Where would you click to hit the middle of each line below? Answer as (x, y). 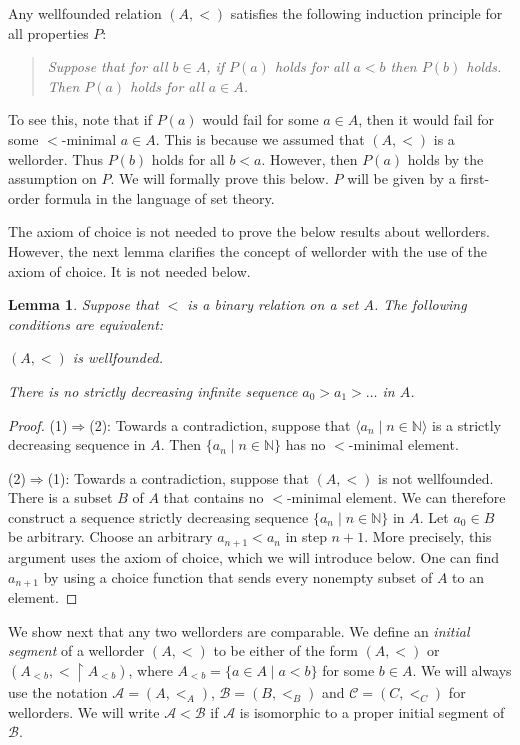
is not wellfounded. (436, 477)
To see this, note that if (80, 119)
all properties (48, 32)
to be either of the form (285, 650)
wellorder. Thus (56, 158)
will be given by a (401, 178)
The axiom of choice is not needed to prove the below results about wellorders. (249, 231)
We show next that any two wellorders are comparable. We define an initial (239, 630)
